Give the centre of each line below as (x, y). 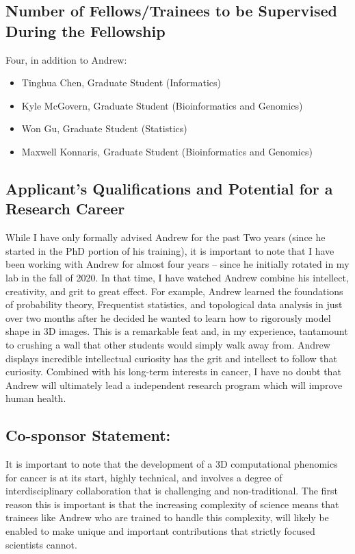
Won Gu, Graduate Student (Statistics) (104, 128)
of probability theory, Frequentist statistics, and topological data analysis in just (174, 304)
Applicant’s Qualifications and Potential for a (169, 188)
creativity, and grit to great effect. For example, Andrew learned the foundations (174, 291)
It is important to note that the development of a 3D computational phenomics (172, 464)
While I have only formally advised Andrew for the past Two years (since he (166, 237)
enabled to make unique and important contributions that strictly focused (160, 531)
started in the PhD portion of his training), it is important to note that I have (170, 250)
